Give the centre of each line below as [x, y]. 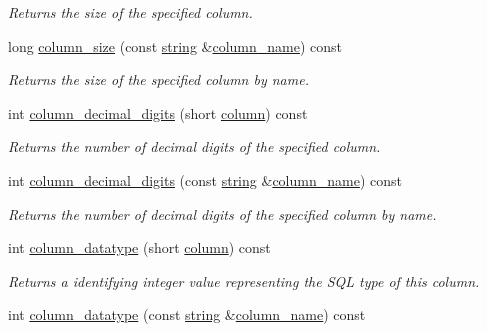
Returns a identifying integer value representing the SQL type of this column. [244, 280]
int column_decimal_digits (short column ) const [158, 112]
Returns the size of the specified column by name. [158, 79]
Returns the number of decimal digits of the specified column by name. [222, 213]
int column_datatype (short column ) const [139, 247]
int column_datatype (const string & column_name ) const [187, 314]
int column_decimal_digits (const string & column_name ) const [205, 179]
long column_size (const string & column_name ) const [175, 45]
